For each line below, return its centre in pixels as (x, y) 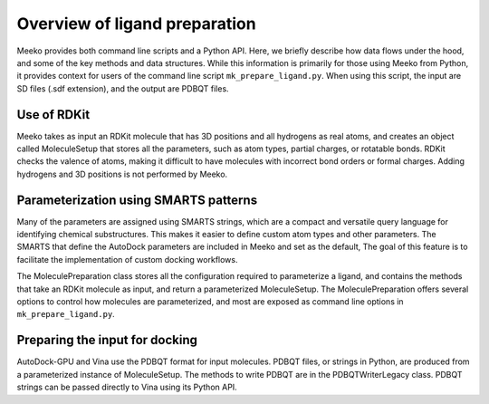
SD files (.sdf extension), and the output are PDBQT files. (123, 88)
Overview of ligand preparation (137, 24)
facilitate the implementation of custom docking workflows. (127, 259)
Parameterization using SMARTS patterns (137, 200)
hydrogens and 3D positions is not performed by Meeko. (122, 174)
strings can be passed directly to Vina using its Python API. (127, 387)
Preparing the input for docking (107, 340)
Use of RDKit (53, 115)
